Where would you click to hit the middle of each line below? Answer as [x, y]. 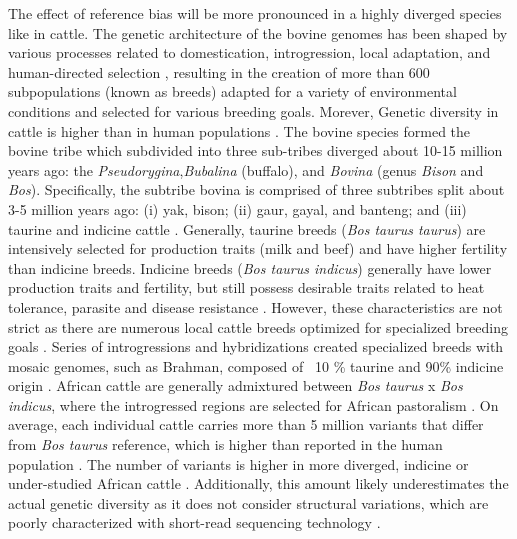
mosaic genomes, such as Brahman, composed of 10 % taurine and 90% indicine [256, 365]
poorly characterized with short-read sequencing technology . [194, 522]
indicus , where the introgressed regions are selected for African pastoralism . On [253, 404]
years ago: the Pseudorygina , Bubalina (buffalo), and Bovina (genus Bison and [246, 169]
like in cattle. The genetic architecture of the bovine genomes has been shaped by [258, 32]
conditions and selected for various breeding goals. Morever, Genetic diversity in [253, 110]
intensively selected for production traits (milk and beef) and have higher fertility [258, 248]
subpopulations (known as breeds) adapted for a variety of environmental [232, 91]
